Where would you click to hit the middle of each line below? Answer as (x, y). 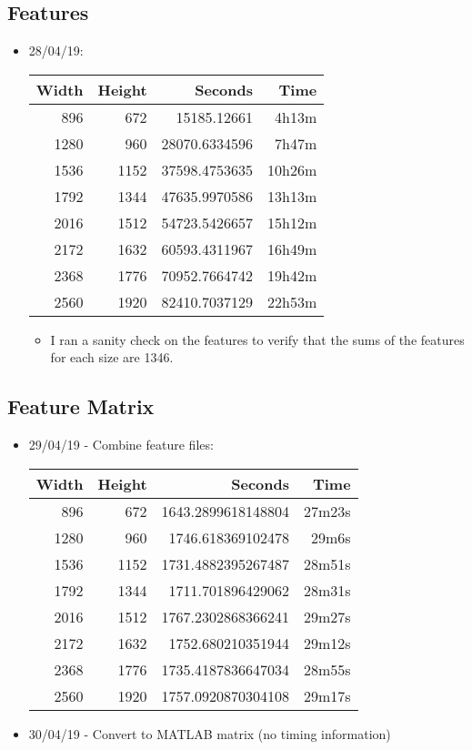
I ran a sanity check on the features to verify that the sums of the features (257, 339)
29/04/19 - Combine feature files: (121, 445)
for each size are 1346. (112, 357)
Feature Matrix (81, 406)
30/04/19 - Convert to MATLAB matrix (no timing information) (210, 733)
